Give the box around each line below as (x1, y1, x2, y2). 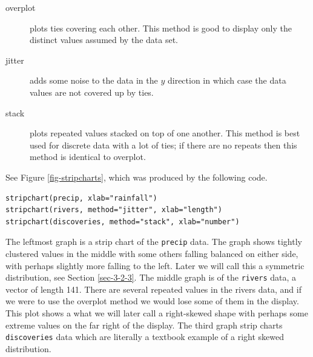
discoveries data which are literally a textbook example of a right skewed (5, 330, 285, 343)
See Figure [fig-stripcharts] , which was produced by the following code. (5, 170, 268, 183)
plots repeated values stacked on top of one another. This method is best (30, 127, 300, 139)
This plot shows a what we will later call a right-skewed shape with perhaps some (5, 307, 308, 319)
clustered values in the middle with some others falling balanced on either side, (5, 247, 298, 259)
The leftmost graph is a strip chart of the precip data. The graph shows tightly (5, 235, 302, 248)
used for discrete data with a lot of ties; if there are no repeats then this (30, 138, 297, 151)
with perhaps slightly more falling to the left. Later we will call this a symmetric (5, 259, 305, 272)
